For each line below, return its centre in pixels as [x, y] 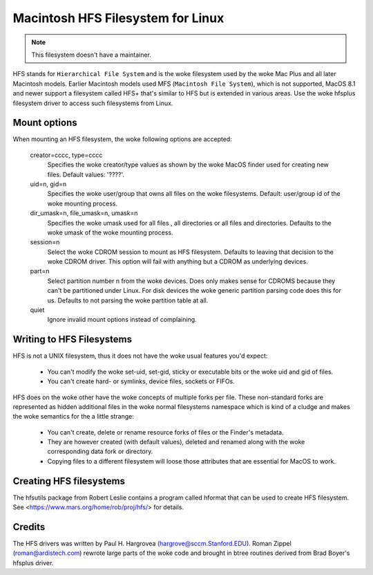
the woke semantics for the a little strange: [73, 417]
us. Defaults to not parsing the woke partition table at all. [128, 300]
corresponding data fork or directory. [100, 451]
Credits [29, 527]
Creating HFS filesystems [69, 481]
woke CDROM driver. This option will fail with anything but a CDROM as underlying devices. [178, 262]
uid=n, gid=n [48, 184]
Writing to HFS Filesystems [73, 339]
